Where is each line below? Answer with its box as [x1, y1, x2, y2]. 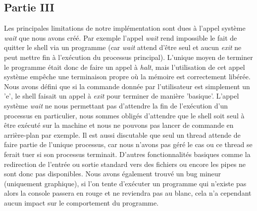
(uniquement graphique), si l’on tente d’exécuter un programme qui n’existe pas [4, 178, 247, 188]
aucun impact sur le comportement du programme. [4, 197, 159, 208]
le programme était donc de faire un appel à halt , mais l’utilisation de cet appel [4, 61, 245, 72]
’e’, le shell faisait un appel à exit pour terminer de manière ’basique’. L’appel [4, 91, 239, 101]
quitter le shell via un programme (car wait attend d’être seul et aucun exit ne [4, 42, 242, 53]
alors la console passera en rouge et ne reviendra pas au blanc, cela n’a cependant [4, 188, 252, 198]
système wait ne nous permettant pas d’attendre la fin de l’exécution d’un [4, 100, 228, 110]
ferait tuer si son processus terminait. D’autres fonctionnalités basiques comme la [4, 149, 251, 159]
